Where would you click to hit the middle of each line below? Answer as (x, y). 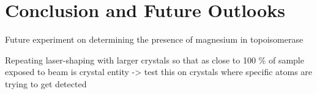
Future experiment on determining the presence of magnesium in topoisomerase (154, 39)
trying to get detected (46, 83)
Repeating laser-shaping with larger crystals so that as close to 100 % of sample (155, 60)
